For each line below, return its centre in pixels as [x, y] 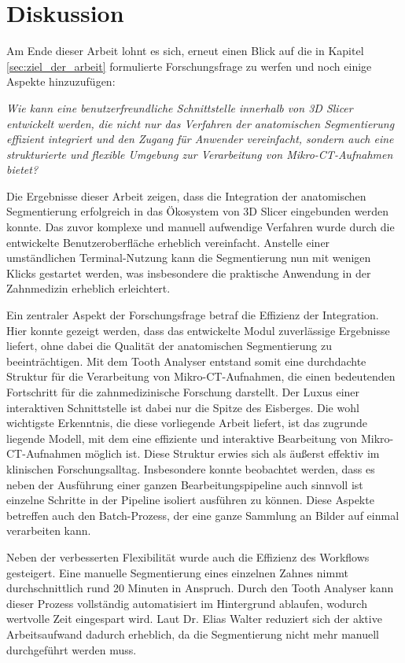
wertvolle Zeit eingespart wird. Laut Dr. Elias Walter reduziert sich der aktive [194, 619]
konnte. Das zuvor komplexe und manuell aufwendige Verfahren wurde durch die [201, 227]
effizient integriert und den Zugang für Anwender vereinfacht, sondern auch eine [200, 139]
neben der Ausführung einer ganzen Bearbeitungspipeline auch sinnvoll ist [185, 484]
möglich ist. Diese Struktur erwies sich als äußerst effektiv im [232, 453]
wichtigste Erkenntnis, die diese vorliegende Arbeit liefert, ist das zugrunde [187, 423]
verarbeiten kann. [49, 530]
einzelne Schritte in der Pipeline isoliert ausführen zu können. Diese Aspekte [190, 500]
